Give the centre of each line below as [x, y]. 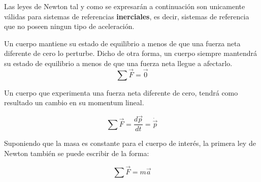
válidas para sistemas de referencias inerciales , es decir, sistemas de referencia [127, 16]
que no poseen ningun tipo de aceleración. [69, 26]
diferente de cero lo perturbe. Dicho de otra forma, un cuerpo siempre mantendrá [131, 53]
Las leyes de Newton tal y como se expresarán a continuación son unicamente [125, 6]
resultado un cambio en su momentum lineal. [74, 102]
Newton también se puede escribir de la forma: [77, 153]
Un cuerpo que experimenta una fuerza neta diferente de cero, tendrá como [121, 92]
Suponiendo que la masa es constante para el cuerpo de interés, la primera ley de [130, 143]
